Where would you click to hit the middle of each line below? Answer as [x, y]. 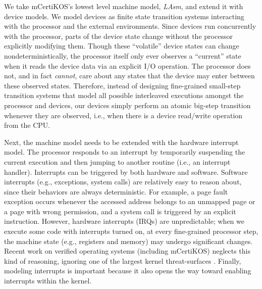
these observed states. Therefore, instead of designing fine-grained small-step [122, 85]
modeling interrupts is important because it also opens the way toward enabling [128, 271]
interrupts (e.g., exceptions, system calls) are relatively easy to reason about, [123, 182]
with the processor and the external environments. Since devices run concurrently [130, 26]
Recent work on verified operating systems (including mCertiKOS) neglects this [127, 251]
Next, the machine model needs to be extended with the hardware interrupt [121, 142]
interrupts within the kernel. [48, 281]
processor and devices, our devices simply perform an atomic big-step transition [127, 105]
